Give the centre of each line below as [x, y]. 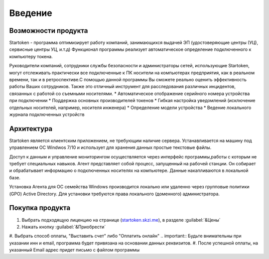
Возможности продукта [49, 31]
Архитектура [31, 129]
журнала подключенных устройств [47, 114]
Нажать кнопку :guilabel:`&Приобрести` [64, 227]
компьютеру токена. [31, 56]
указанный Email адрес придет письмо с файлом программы [74, 250]
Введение [31, 13]
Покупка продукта [40, 208]
